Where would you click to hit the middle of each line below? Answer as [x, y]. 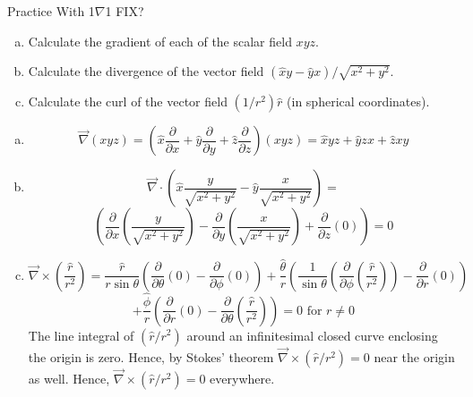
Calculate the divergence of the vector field [146, 71]
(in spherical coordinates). [358, 101]
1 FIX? [125, 11]
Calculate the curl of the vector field [128, 101]
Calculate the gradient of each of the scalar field [160, 41]
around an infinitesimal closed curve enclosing [312, 335]
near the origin [414, 356]
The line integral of [81, 335]
